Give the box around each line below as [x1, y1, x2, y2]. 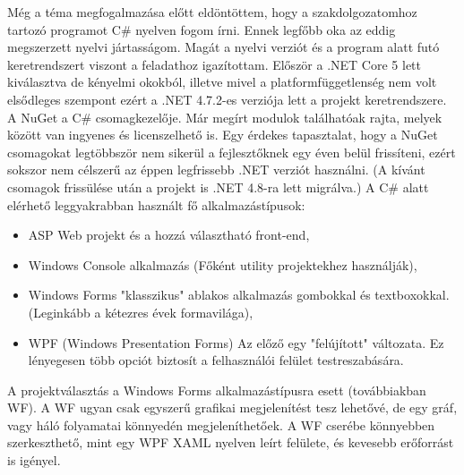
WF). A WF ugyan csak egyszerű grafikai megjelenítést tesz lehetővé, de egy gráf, [7, 398, 458, 417]
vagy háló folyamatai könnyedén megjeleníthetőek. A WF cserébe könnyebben [7, 415, 435, 434]
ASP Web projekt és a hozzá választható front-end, [28, 225, 310, 244]
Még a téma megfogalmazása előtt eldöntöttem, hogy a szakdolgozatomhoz [7, 3, 417, 21]
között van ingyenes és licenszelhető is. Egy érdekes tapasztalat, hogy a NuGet [7, 125, 438, 144]
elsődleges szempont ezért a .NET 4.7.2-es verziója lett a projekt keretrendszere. [7, 89, 447, 108]
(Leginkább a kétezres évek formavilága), [28, 302, 253, 321]
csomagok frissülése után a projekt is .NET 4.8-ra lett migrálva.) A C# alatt [7, 177, 429, 196]
